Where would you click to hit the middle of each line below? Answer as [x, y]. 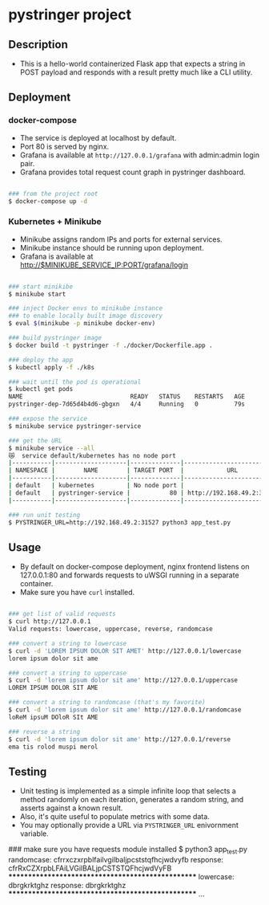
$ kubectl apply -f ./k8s [51, 367]
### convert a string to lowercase [68, 643]
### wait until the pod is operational [75, 382]
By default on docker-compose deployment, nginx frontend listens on [134, 567]
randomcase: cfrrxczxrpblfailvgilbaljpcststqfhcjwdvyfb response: [116, 860]
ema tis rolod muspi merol [53, 747]
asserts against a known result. [71, 808]
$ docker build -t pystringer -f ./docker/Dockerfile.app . [111, 345]
